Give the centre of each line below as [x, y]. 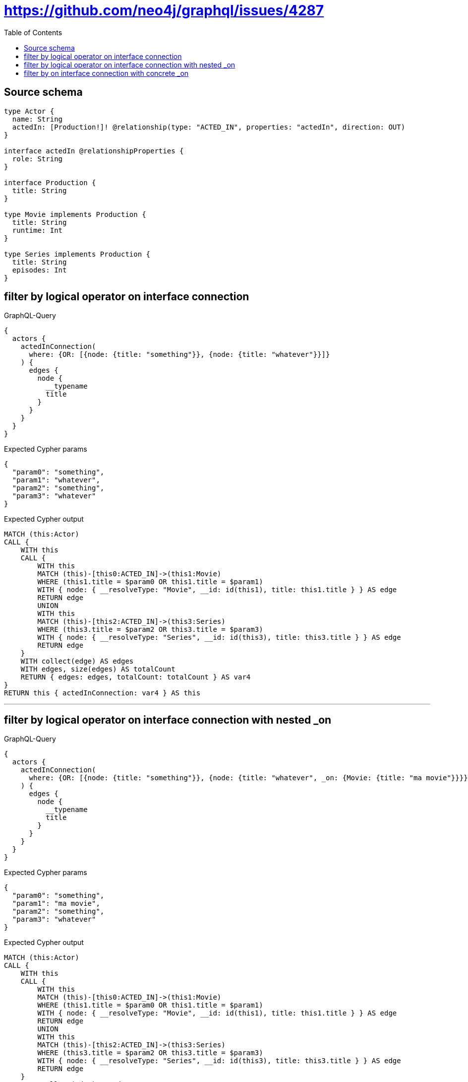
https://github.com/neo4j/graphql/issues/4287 [164, 10]
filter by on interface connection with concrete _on [106, 73]
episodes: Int [39, 270]
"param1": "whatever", [56, 480]
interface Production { [50, 182]
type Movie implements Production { [75, 214]
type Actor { [29, 111]
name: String [37, 119]
